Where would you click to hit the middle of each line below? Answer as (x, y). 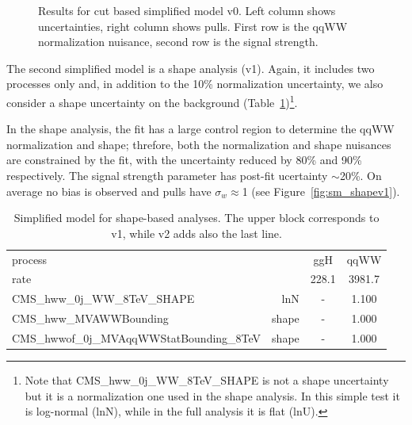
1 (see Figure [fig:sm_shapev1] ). (321, 191)
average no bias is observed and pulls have (109, 191)
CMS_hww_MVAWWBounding (90, 318)
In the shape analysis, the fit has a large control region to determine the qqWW (200, 129)
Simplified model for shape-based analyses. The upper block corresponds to (196, 218)
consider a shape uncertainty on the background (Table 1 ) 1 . (152, 101)
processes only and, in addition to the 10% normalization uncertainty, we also (195, 84)
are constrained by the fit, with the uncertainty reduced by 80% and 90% (184, 160)
